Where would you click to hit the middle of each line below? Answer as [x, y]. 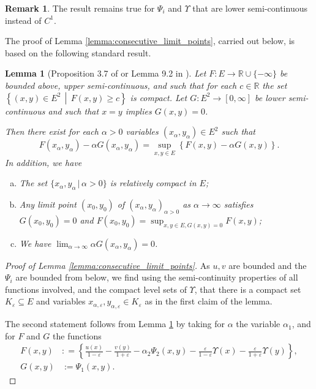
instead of [23, 20]
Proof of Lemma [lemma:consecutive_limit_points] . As [107, 265]
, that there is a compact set [248, 289]
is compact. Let [159, 97]
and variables [61, 301]
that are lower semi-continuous [250, 8]
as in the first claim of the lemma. [209, 301]
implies [138, 111]
